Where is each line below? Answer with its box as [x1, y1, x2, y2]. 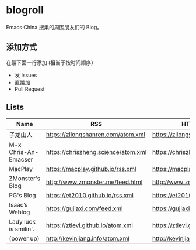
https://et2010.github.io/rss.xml [45, 191, 134, 199]
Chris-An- [9, 148, 39, 156]
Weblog [9, 208, 30, 216]
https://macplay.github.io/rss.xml [45, 165, 136, 173]
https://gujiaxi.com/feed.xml [45, 204, 123, 213]
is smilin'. [9, 225, 35, 233]
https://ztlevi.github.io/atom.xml [45, 221, 133, 229]
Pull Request [14, 85, 45, 93]
